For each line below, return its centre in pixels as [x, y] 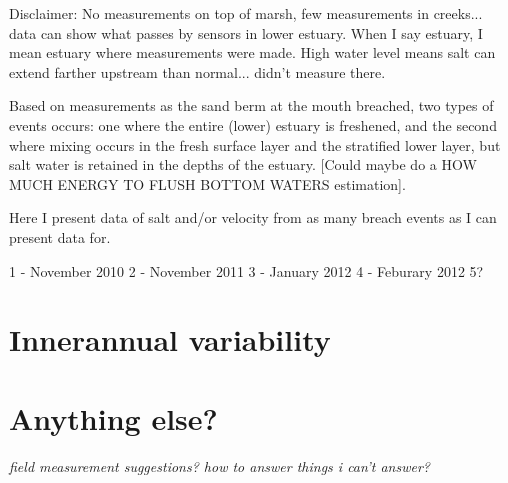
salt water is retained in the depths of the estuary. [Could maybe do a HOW [243, 164]
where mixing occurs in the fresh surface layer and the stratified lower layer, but [255, 144]
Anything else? [113, 417]
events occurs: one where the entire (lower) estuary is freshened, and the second [253, 124]
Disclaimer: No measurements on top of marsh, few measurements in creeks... [246, 13]
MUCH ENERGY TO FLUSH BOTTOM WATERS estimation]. [207, 183]
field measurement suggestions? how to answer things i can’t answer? [219, 465]
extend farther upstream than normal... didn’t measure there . [197, 71]
